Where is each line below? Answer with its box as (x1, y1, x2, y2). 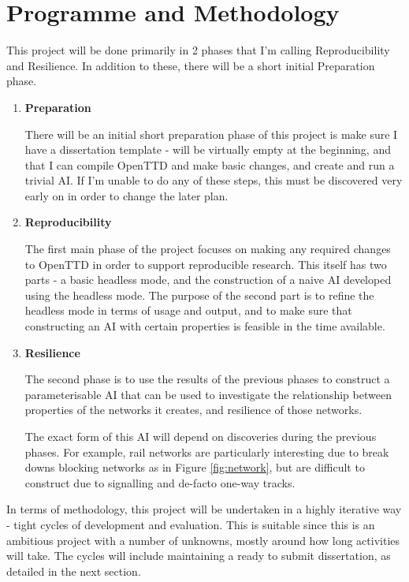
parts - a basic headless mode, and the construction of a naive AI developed (24, 271, 392, 288)
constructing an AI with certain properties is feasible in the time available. (24, 318, 385, 334)
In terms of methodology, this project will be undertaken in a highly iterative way (6, 501, 402, 517)
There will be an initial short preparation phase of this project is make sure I (24, 125, 398, 142)
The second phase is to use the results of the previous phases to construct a (24, 371, 390, 387)
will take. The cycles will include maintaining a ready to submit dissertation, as (6, 547, 391, 564)
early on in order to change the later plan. (24, 187, 229, 203)
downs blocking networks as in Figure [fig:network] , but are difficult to (24, 459, 365, 476)
